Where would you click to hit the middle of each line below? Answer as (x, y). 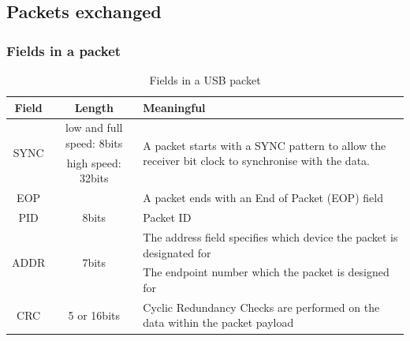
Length (94, 107)
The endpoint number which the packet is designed (266, 272)
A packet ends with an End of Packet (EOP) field (263, 198)
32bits (94, 178)
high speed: (94, 162)
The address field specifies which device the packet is (270, 237)
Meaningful (174, 107)
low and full (94, 127)
